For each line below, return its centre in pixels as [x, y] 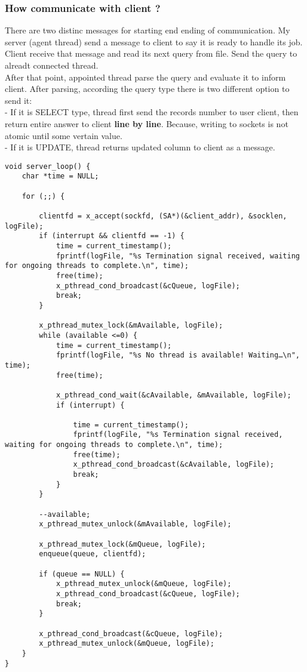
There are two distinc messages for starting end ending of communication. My [148, 30]
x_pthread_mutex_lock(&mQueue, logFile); [122, 544]
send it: [19, 100]
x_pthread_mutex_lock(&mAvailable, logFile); [131, 326]
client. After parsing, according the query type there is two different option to [147, 89]
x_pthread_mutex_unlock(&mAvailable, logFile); [135, 524]
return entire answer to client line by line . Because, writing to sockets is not [147, 123]
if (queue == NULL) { [82, 574]
